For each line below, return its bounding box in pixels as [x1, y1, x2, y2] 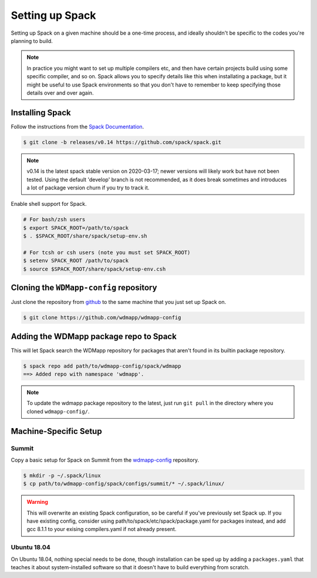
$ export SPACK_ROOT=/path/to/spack [23, 224, 129, 231]
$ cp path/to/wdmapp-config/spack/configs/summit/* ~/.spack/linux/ [23, 480, 225, 487]
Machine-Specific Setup [11, 426, 102, 436]
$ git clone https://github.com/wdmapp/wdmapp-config [23, 315, 181, 321]
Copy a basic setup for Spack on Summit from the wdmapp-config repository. [11, 456, 200, 463]
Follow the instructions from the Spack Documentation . [11, 123, 144, 130]
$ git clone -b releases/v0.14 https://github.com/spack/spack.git [23, 139, 222, 145]
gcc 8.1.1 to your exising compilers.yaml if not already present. [26, 526, 177, 533]
